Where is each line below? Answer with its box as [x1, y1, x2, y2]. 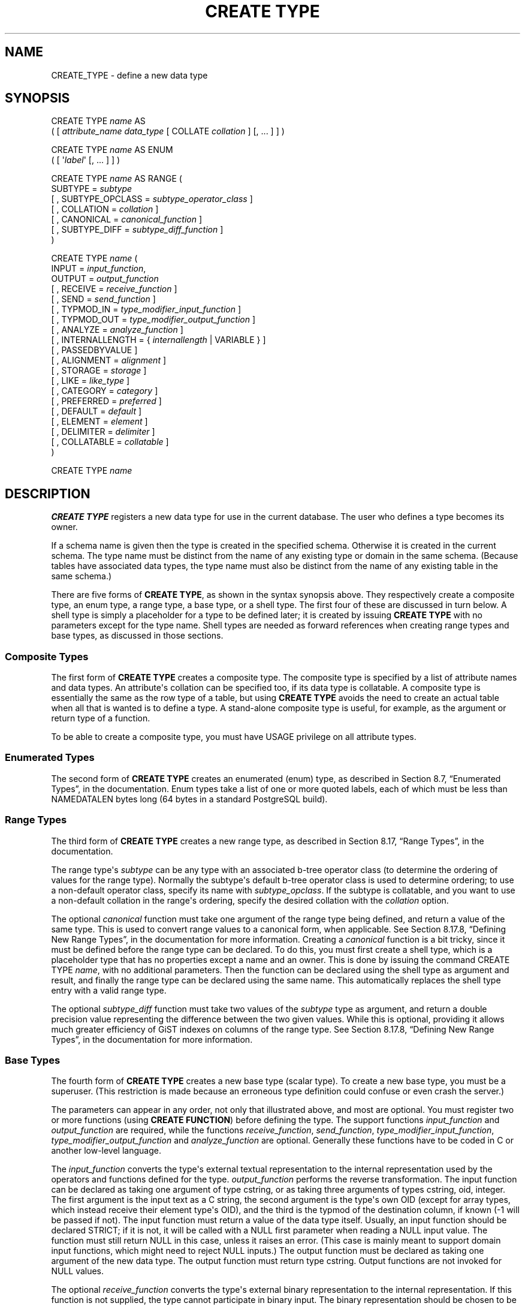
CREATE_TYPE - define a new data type [51, 70, 208, 80]
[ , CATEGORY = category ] [51, 386, 158, 396]
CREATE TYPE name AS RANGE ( [51, 173, 182, 184]
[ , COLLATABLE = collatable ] [51, 437, 169, 447]
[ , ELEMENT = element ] [51, 416, 148, 427]
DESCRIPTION [5, 486, 90, 501]
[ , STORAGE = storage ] [51, 365, 147, 376]
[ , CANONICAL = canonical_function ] [51, 214, 203, 225]
